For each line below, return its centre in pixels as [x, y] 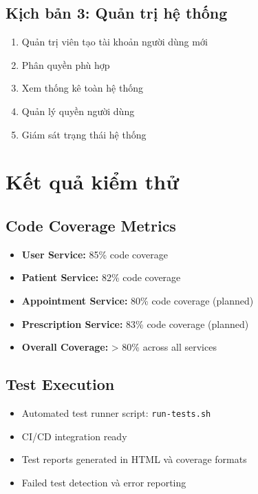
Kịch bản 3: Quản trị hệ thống [117, 13]
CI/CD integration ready [74, 436]
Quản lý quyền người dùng [78, 111]
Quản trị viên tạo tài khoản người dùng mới [115, 42]
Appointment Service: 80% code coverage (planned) [138, 300]
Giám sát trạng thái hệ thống [84, 134]
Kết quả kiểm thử [92, 182]
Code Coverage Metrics [91, 225]
